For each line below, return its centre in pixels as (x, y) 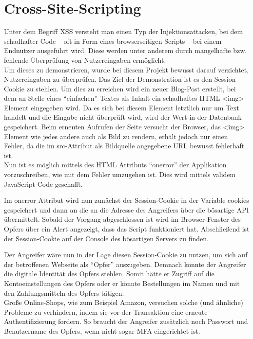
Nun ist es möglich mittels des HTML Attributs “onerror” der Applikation (115, 165)
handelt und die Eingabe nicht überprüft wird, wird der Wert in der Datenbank (123, 117)
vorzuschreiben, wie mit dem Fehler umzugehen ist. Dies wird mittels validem (120, 174)
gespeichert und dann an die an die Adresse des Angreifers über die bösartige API (126, 209)
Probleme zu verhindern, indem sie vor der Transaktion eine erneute (106, 312)
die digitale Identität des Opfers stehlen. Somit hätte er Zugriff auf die (109, 274)
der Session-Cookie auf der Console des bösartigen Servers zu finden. (106, 238)
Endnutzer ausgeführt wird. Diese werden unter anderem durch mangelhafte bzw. (126, 50)
